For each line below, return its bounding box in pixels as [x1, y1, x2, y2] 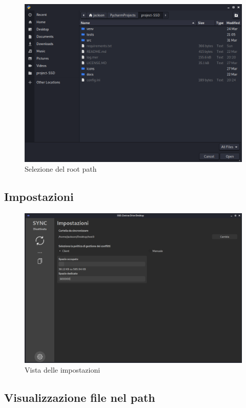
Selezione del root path [25, 164, 97, 174]
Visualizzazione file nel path [4, 390, 155, 405]
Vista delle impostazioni [25, 364, 100, 375]
